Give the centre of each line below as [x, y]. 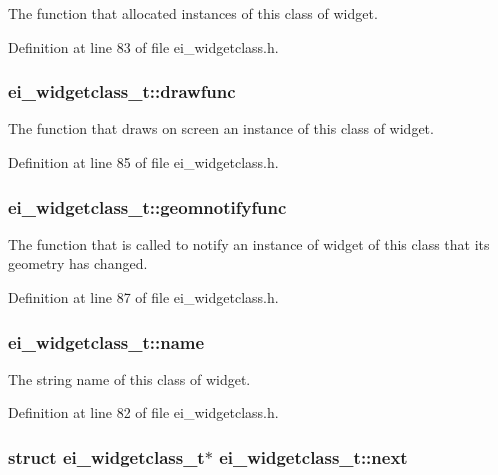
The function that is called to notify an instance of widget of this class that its [249, 243]
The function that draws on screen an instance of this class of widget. [221, 128]
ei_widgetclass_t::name [106, 341]
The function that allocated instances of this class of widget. [193, 13]
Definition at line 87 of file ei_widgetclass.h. [143, 297]
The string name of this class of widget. [129, 378]
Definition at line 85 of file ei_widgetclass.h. [143, 162]
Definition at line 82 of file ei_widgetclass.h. [143, 412]
